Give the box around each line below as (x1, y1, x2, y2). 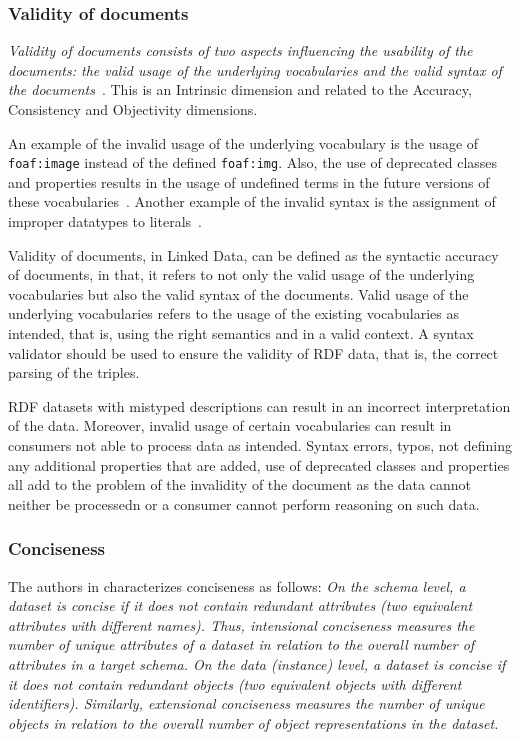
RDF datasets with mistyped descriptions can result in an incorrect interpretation (8, 395, 511, 416)
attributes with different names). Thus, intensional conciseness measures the (8, 614, 475, 635)
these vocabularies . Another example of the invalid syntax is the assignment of (8, 191, 496, 212)
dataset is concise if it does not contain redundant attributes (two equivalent (8, 595, 473, 616)
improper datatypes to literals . (8, 211, 202, 232)
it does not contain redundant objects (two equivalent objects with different (8, 673, 462, 694)
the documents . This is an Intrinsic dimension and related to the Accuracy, (8, 79, 472, 100)
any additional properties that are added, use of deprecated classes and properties (8, 454, 510, 475)
